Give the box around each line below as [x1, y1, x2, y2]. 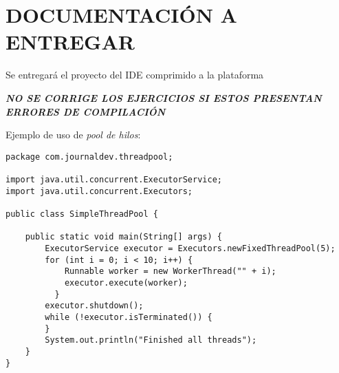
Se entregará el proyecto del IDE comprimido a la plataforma [6, 67, 264, 82]
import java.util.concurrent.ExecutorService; [6, 175, 222, 184]
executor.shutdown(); [45, 301, 144, 311]
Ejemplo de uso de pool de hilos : [6, 127, 141, 142]
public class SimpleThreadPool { [6, 209, 158, 219]
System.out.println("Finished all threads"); [45, 335, 257, 345]
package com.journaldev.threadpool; [6, 151, 173, 162]
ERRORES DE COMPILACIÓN [6, 104, 166, 118]
